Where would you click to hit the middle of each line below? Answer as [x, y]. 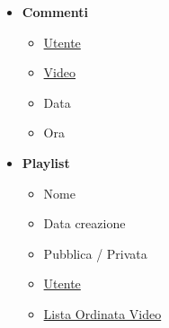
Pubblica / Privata [95, 253]
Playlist [46, 162]
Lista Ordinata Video [102, 313]
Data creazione [84, 223]
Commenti [55, 12]
